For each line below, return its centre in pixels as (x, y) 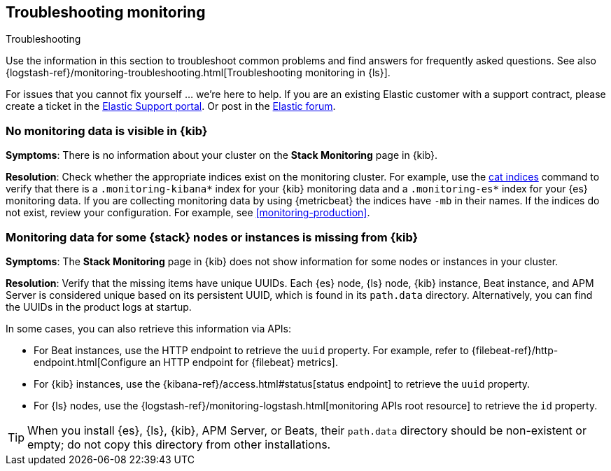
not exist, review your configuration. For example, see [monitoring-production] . (188, 213)
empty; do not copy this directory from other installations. (179, 444)
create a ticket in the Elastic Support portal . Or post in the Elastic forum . (171, 106)
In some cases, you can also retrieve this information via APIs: (149, 328)
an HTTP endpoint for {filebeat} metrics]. (244, 362)
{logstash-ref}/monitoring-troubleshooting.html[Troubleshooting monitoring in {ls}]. (198, 73)
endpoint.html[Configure (90, 362)
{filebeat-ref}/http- (515, 350)
